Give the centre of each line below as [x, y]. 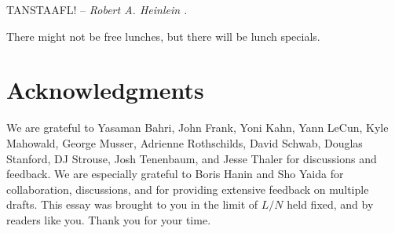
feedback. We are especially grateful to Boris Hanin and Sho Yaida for [175, 174]
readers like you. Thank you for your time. [109, 219]
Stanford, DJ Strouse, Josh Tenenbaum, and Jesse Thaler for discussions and [192, 158]
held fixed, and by [330, 204]
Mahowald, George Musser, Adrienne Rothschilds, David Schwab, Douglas [185, 142]
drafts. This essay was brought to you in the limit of [132, 204]
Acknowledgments [105, 90]
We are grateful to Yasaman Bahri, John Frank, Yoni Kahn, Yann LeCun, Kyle [197, 127]
